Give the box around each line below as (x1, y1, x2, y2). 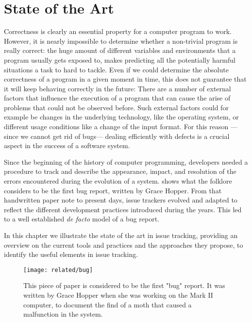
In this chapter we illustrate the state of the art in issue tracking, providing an (4, 230, 238, 240)
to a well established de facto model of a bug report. (4, 214, 159, 224)
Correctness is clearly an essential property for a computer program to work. (4, 26, 232, 36)
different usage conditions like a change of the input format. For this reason (4, 121, 229, 132)
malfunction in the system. (23, 309, 103, 319)
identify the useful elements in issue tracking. (4, 249, 138, 259)
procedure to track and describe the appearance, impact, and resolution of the (4, 166, 236, 176)
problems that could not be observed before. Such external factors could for (4, 102, 229, 112)
